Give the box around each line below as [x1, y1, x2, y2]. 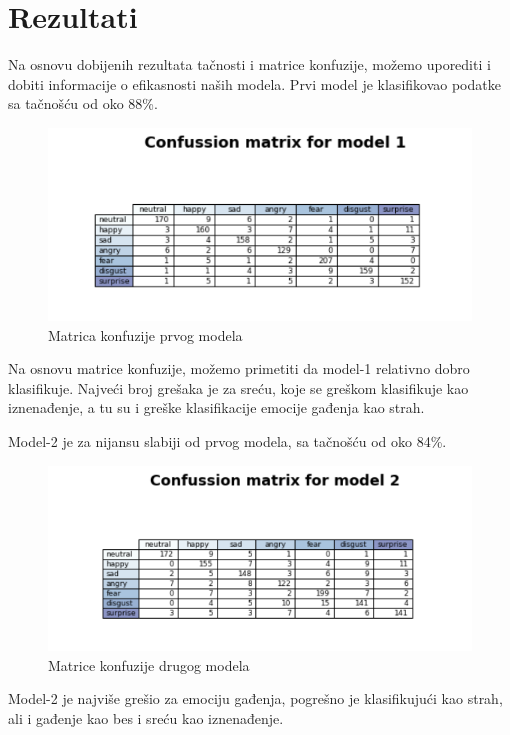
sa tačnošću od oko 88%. [8, 93, 158, 114]
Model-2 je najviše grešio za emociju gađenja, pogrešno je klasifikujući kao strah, [8, 688, 503, 709]
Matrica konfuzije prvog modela [48, 324, 243, 345]
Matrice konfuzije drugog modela [48, 654, 250, 675]
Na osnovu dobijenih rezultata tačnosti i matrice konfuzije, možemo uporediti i [8, 54, 491, 75]
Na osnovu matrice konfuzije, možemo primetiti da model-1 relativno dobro [8, 358, 470, 379]
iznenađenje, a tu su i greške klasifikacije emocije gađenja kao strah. [8, 397, 425, 418]
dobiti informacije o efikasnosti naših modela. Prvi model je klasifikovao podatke [8, 73, 501, 94]
